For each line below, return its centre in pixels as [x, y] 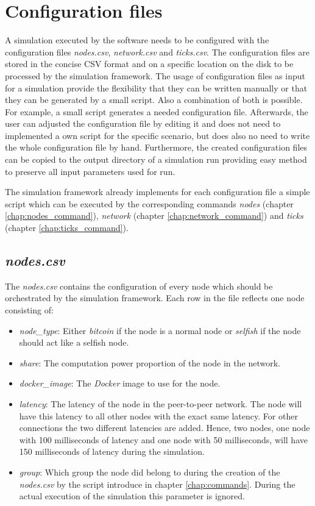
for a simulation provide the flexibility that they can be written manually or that [156, 87]
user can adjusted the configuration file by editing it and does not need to [143, 123]
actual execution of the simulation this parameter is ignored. [132, 496]
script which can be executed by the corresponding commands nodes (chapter [149, 203]
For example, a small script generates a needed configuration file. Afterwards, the [157, 111]
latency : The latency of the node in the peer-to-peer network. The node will [161, 403]
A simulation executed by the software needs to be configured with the [137, 40]
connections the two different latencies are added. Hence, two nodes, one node [165, 428]
